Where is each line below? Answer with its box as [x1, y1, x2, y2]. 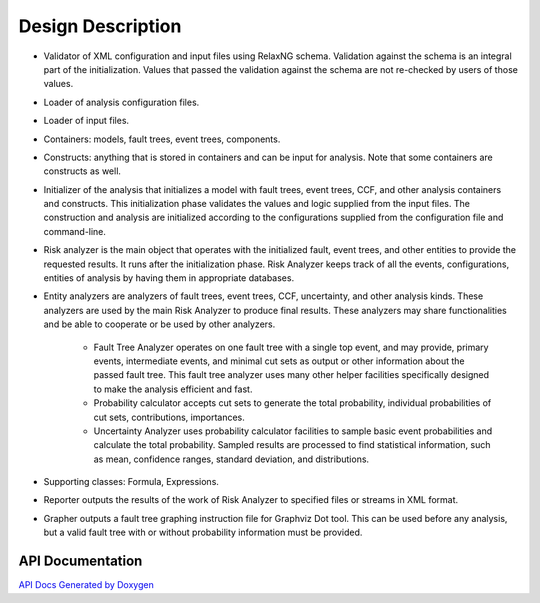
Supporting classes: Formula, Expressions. [43, 476, 220, 488]
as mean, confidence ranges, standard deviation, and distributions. [93, 453, 370, 465]
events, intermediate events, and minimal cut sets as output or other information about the [93, 355, 465, 367]
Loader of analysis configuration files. [43, 96, 200, 108]
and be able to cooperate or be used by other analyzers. [43, 318, 276, 330]
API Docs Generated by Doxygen [18, 579, 154, 591]
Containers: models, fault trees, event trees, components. [43, 133, 281, 145]
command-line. [43, 225, 107, 237]
